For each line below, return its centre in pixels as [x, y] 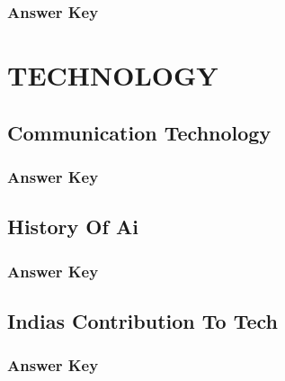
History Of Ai [73, 227]
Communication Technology [139, 132]
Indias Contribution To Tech [143, 320]
